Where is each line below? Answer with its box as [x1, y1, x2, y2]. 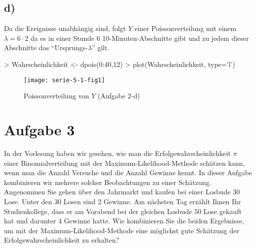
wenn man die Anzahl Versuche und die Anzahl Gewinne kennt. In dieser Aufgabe [4, 167, 252, 178]
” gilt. [92, 42, 110, 53]
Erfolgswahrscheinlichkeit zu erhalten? [4, 235, 119, 245]
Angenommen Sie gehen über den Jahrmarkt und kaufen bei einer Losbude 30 [4, 186, 240, 197]
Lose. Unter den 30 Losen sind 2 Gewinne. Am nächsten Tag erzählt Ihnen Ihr [4, 196, 241, 206]
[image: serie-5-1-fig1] [24, 76, 105, 84]
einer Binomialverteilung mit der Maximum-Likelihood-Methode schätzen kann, [4, 157, 245, 168]
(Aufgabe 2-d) [98, 91, 140, 101]
